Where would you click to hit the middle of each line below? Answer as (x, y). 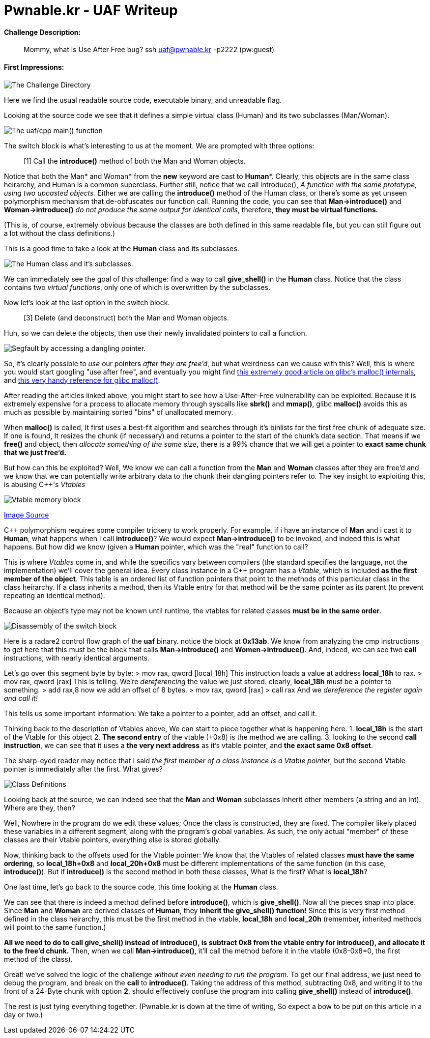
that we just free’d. (35, 452)
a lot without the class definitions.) (60, 233)
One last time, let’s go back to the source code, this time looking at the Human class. (141, 887)
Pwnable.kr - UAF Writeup (91, 10)
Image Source (27, 515)
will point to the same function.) (55, 927)
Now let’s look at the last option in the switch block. (87, 302)
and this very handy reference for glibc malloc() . (82, 380)
